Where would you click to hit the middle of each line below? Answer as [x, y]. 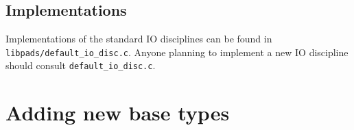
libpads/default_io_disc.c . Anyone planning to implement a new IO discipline [177, 52]
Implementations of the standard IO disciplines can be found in [139, 39]
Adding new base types [118, 113]
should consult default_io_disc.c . [81, 65]
